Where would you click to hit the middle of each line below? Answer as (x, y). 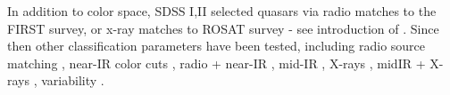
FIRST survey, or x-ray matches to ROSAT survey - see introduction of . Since (223, 28)
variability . (73, 80)
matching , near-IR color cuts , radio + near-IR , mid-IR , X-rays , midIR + (217, 63)
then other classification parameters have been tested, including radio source (217, 46)
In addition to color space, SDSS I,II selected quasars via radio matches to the (222, 11)
